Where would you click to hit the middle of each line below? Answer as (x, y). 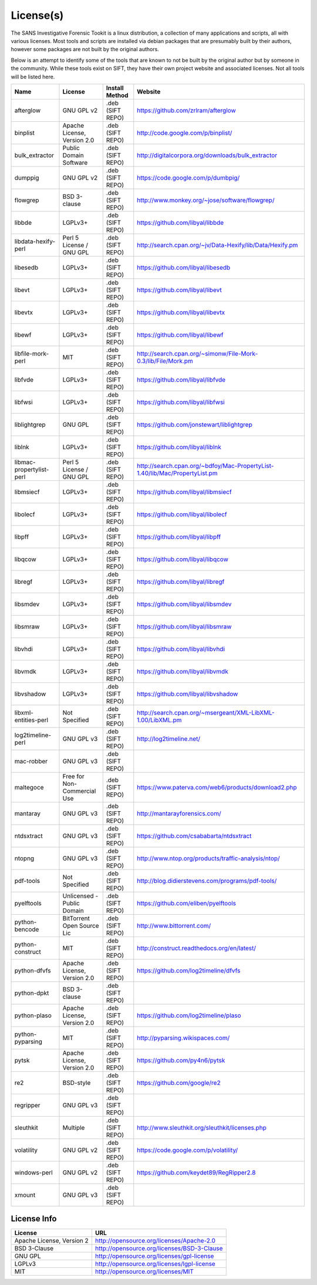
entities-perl (31, 720)
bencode (27, 929)
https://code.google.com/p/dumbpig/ (188, 178)
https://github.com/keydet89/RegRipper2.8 (196, 1173)
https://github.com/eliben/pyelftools (187, 903)
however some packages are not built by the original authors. (85, 49)
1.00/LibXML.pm (159, 720)
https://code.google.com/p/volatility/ (188, 1150)
